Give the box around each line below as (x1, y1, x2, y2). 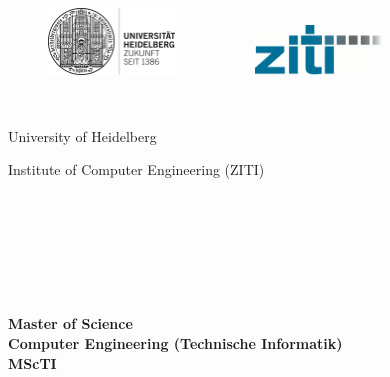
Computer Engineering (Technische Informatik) (8, 332, 343, 353)
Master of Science (8, 313, 133, 334)
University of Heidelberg (8, 125, 157, 146)
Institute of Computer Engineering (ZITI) (8, 159, 265, 180)
